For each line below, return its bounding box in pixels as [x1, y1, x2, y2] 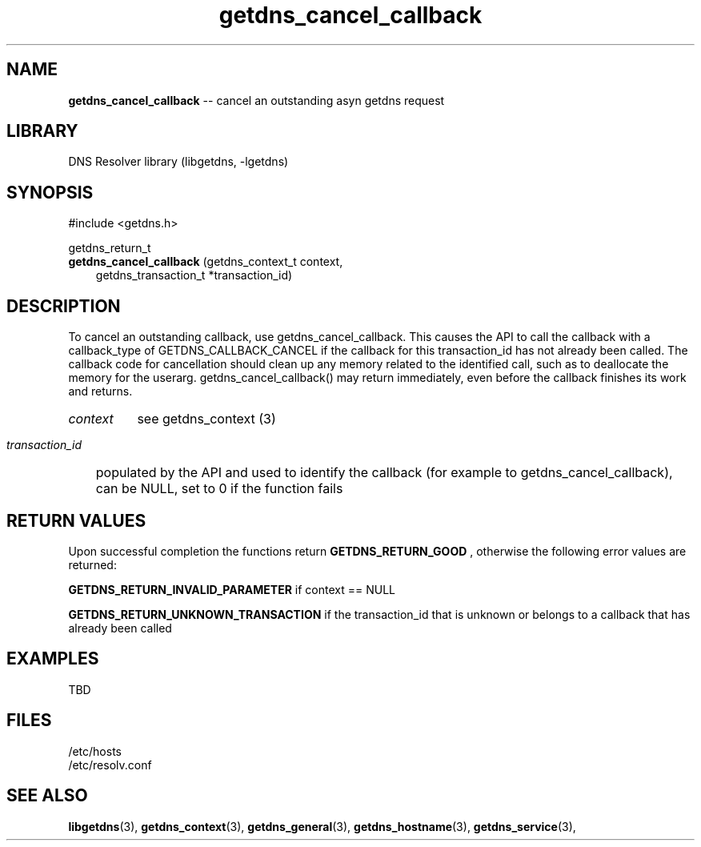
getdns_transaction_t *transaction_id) [95, 268, 293, 283]
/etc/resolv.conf [68, 757, 152, 772]
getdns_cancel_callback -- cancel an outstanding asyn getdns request [68, 93, 445, 107]
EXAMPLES [6, 648, 99, 669]
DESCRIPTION [6, 295, 121, 316]
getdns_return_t [68, 241, 151, 255]
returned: [68, 557, 117, 572]
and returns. [68, 384, 133, 399]
